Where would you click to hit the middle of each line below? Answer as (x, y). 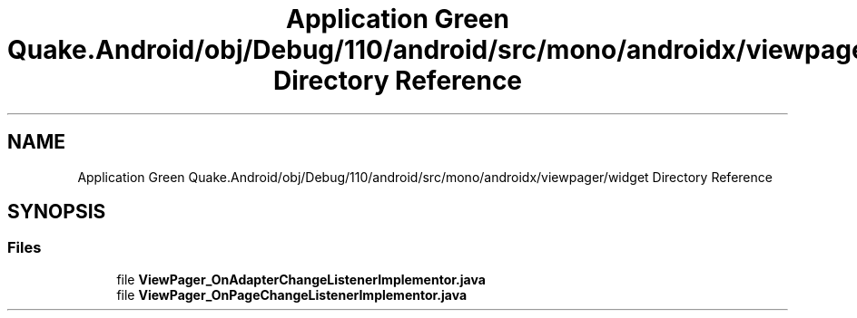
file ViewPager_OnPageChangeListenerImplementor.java (292, 294)
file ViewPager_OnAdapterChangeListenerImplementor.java (301, 279)
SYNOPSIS (57, 212)
